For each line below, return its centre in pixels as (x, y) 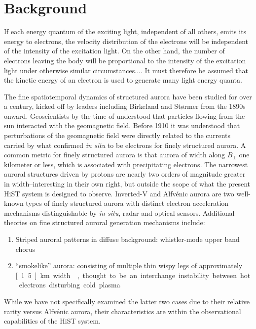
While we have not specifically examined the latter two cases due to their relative (127, 301)
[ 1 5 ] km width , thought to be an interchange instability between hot (133, 275)
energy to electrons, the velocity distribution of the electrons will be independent (126, 41)
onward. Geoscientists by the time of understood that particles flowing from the (125, 116)
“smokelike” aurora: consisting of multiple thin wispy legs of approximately (129, 265)
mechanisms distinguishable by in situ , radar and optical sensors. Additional (119, 212)
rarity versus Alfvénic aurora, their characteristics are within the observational (123, 311)
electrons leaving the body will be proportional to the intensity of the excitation (125, 60)
